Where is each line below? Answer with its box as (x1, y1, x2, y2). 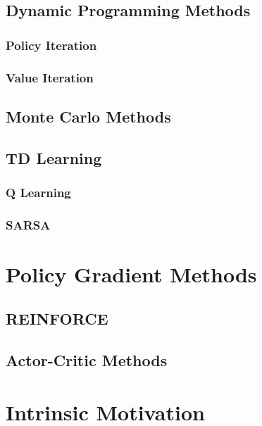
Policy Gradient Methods (6, 259, 257, 288)
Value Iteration (6, 68, 94, 86)
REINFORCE (6, 308, 108, 330)
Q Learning (6, 183, 71, 201)
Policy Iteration (6, 36, 97, 54)
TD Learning (6, 146, 102, 168)
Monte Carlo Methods (6, 105, 171, 127)
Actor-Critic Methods (6, 349, 168, 371)
